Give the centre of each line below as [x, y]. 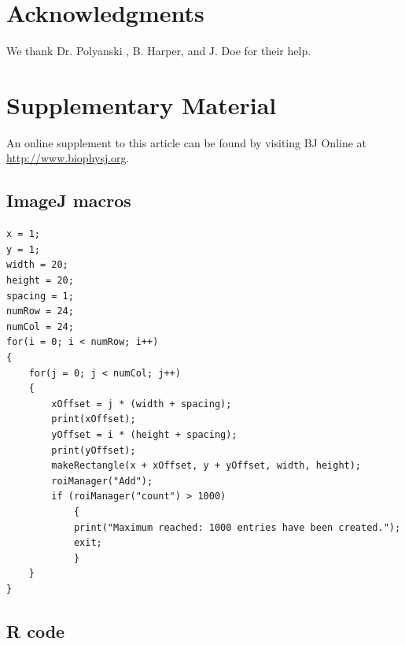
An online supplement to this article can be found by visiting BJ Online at [187, 142]
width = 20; [37, 265]
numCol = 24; [40, 326]
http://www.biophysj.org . [68, 158]
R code [36, 630]
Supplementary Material [142, 104]
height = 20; [40, 281]
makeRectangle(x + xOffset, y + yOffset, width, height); [206, 466]
